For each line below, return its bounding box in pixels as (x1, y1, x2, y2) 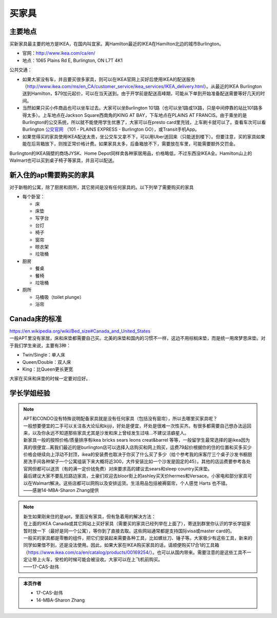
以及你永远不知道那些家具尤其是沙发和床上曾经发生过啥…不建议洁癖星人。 (32, 429, 189, 436)
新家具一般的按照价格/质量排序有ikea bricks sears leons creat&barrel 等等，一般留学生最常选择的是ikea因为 (23, 437, 250, 443)
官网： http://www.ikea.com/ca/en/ (22, 50, 95, 56)
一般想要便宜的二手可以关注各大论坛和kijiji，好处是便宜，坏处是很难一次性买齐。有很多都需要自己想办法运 (23, 423, 247, 429)
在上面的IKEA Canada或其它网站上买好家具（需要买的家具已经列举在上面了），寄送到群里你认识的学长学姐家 (23, 521, 251, 527)
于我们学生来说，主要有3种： (9, 342, 71, 348)
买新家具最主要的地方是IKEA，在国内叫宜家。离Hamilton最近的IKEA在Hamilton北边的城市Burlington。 (9, 41, 224, 47)
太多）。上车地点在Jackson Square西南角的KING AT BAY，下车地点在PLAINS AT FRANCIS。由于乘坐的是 (26, 112, 247, 118)
